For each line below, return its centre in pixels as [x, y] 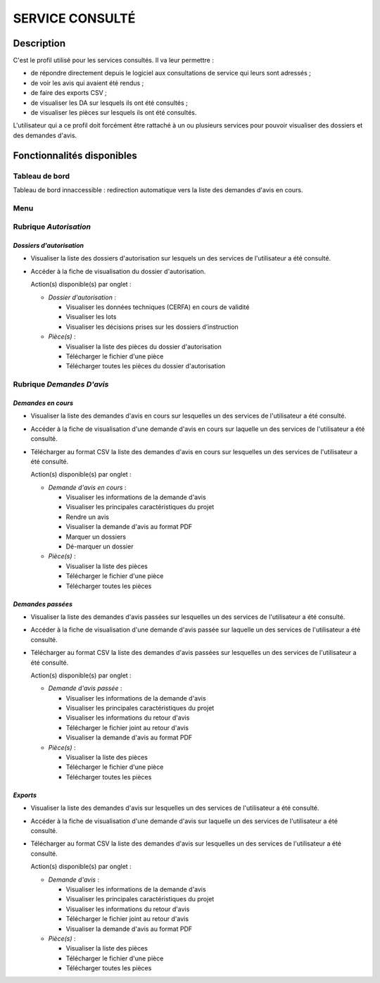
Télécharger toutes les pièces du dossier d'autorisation [146, 366]
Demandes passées [43, 604]
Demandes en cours [43, 403]
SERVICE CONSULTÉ [74, 18]
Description [39, 43]
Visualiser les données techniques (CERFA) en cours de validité [158, 307]
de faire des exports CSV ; [69, 93]
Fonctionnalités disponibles [75, 155]
